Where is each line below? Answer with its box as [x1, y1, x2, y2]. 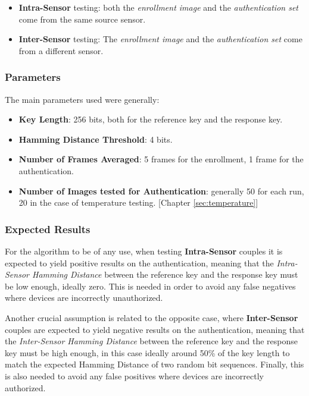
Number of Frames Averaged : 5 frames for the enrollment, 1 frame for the [18, 153, 304, 165]
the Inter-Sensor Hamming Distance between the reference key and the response [5, 335, 298, 347]
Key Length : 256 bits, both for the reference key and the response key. [18, 113, 283, 125]
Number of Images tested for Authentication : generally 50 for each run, [18, 184, 304, 197]
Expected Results [5, 221, 90, 236]
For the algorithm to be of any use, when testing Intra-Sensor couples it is [5, 244, 283, 257]
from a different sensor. [18, 44, 104, 56]
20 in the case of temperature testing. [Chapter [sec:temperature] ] [18, 196, 258, 209]
